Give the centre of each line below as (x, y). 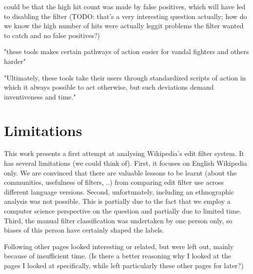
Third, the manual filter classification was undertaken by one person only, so (118, 220)
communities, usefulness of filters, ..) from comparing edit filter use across (114, 182)
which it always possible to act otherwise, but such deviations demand (109, 87)
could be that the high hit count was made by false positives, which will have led (125, 6)
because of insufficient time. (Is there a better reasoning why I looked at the (117, 256)
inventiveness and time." (40, 96)
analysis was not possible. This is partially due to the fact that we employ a (117, 201)
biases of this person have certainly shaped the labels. (84, 230)
